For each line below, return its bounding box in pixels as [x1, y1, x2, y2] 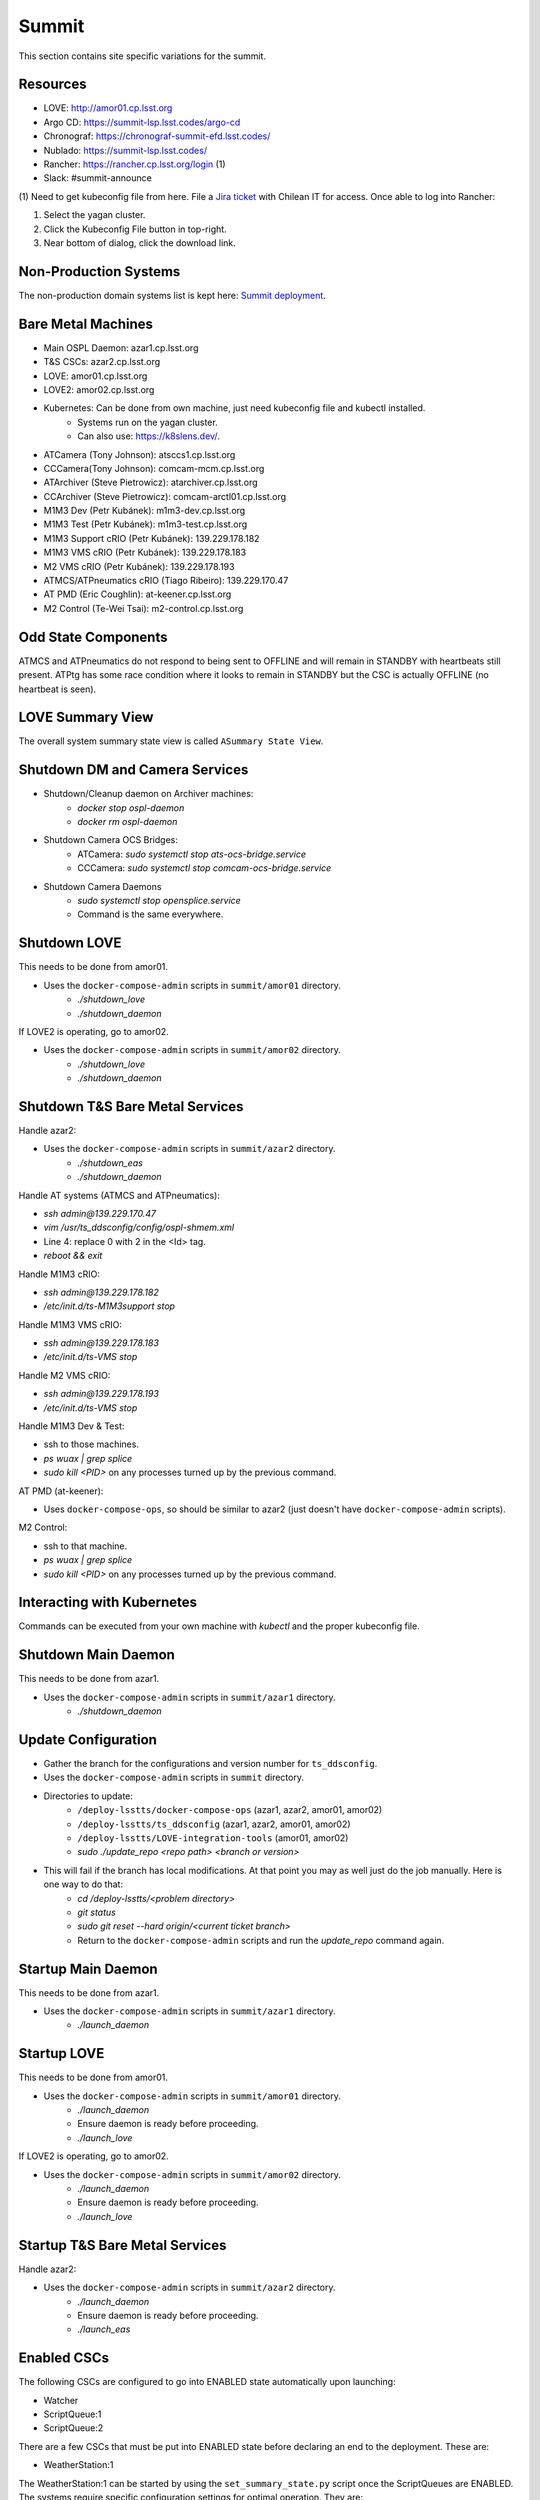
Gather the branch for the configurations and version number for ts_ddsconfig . [43, 1758, 378, 1770]
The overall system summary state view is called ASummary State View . [18, 735, 324, 747]
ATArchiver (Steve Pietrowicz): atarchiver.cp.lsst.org [43, 476, 259, 489]
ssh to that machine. [43, 1540, 128, 1552]
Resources [18, 76, 87, 93]
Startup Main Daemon [18, 1960, 159, 1977]
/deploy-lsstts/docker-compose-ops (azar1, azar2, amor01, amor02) [77, 1804, 383, 1816]
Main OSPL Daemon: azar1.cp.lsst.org [43, 341, 199, 354]
